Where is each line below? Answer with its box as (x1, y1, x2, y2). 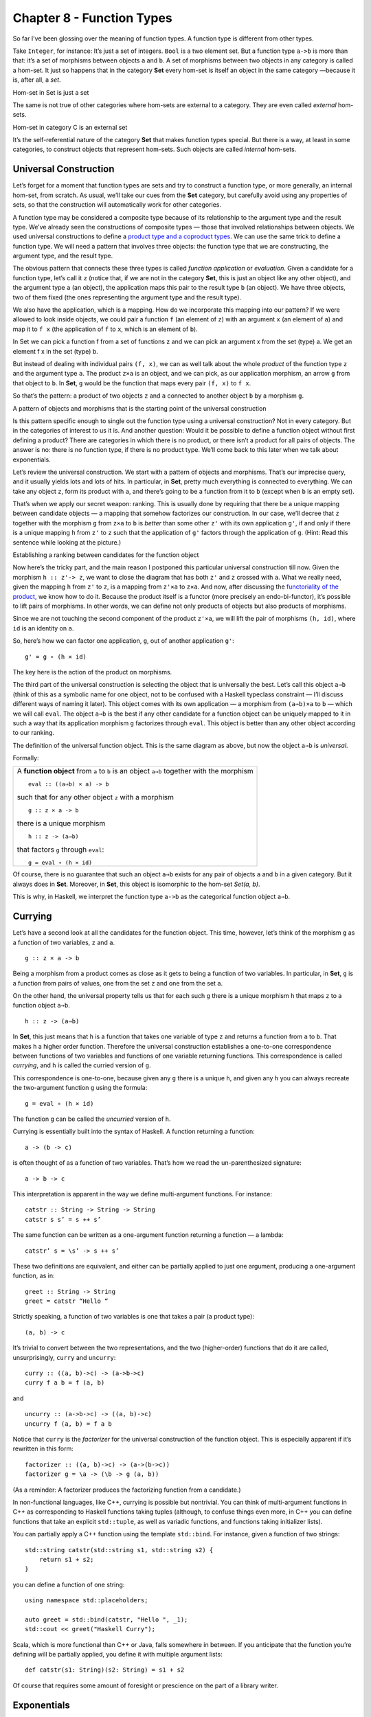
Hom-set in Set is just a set (12, 88, 89, 96)
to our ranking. (12, 729, 55, 737)
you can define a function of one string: (12, 1580, 125, 1589)
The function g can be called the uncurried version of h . (12, 1115, 171, 1123)
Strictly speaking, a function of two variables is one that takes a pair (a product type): (12, 1312, 254, 1321)
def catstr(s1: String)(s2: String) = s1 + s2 (25, 1666, 185, 1674)
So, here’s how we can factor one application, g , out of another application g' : (12, 637, 235, 645)
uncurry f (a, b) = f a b (25, 1420, 113, 1428)
